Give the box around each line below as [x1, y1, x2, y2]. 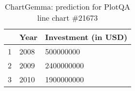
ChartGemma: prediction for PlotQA [4, 1, 131, 12]
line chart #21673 [37, 12, 98, 23]
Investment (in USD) [45, 31, 128, 42]
